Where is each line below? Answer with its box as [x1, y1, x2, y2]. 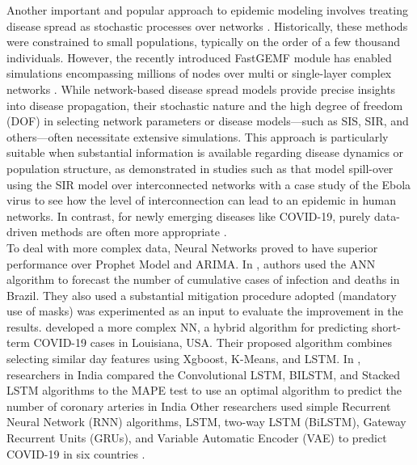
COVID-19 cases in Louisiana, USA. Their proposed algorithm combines [33, 334, 392, 351]
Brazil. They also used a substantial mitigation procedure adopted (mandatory [6, 286, 397, 303]
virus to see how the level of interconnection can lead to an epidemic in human [6, 192, 397, 209]
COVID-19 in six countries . [6, 445, 145, 462]
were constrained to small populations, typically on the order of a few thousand [6, 33, 400, 50]
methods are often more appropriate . [40, 223, 227, 240]
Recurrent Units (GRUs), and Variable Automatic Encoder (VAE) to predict [6, 429, 387, 446]
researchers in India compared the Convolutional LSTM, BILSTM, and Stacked [6, 366, 401, 383]
